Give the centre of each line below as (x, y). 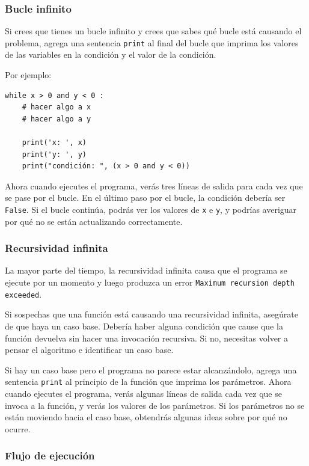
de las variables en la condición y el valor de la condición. (111, 54)
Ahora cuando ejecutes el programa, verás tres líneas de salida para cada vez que (154, 185)
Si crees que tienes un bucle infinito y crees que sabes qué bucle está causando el (153, 31)
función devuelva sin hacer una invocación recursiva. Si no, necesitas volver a (147, 338)
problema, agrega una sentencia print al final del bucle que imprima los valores (152, 42)
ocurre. (18, 428)
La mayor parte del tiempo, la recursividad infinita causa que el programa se (146, 270)
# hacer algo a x (57, 107)
